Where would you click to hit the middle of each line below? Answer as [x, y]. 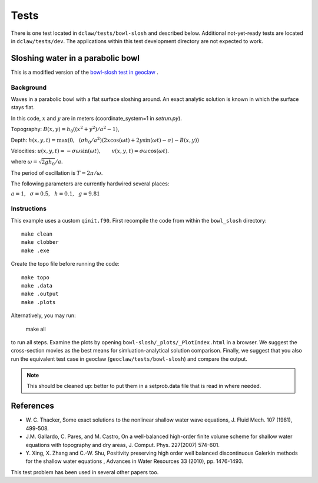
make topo [35, 277]
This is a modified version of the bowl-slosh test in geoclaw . [85, 72]
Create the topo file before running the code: [65, 264]
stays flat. [23, 107]
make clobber [40, 242]
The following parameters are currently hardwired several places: [90, 184]
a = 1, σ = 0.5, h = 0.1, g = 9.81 [55, 194]
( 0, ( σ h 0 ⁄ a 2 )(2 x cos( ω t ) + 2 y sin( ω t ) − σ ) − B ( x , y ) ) [133, 140]
